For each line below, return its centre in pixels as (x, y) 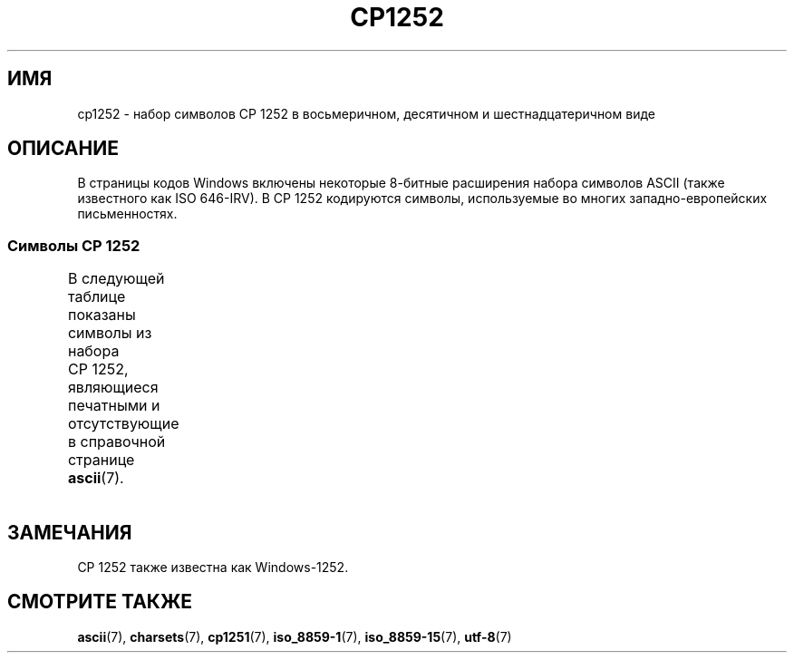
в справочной (116, 442)
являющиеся (113, 388)
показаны (102, 315)
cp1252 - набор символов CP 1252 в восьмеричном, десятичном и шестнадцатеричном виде (366, 113)
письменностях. (127, 214)
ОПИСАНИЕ (63, 149)
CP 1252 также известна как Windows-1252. (213, 568)
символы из (110, 333)
